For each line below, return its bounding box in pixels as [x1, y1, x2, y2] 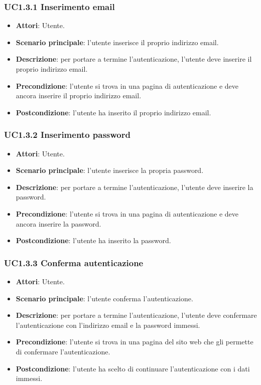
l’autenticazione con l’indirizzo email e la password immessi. [16, 319, 200, 330]
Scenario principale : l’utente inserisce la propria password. [16, 165, 204, 175]
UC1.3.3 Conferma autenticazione [4, 256, 144, 269]
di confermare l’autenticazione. [16, 346, 110, 356]
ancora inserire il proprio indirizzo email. [16, 90, 142, 101]
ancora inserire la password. [16, 218, 101, 229]
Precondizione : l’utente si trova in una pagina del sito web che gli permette [16, 336, 253, 347]
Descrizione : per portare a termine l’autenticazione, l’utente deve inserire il [16, 54, 252, 64]
